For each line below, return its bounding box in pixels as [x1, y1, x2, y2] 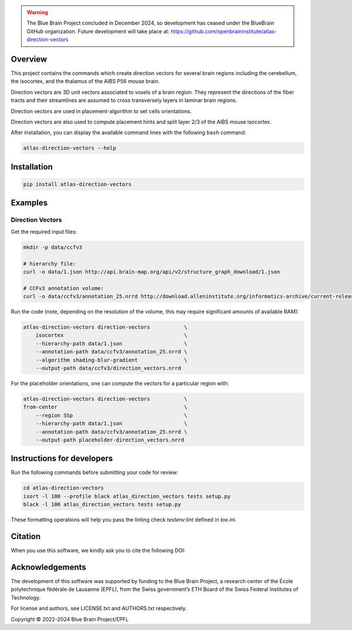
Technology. [11, 594, 41, 601]
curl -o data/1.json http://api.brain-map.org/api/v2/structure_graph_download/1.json [23, 268, 280, 275]
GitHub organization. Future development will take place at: [26, 28, 170, 35]
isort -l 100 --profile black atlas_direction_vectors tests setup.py [23, 493, 231, 499]
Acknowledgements [11, 562, 86, 572]
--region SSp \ [35, 412, 188, 418]
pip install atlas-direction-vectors [23, 181, 132, 188]
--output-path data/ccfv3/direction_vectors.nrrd [35, 365, 181, 372]
